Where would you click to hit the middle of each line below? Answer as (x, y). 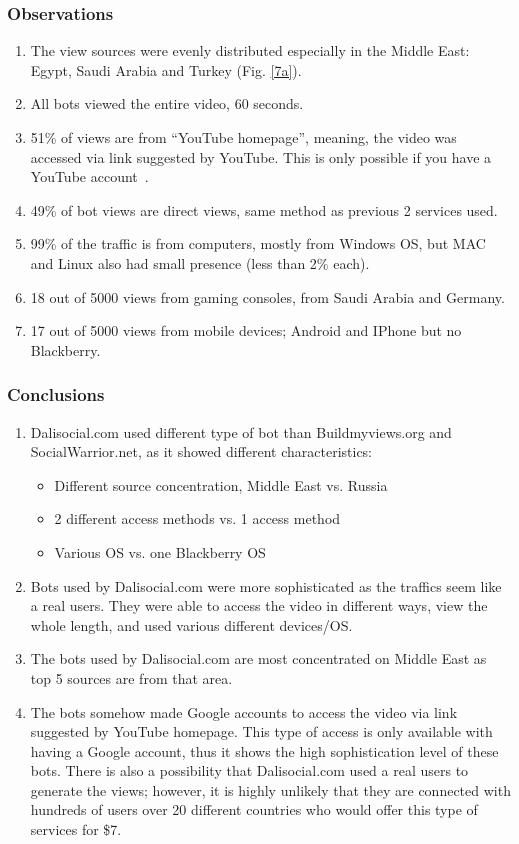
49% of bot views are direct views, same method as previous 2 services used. (264, 209)
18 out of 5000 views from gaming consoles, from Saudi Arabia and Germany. (267, 296)
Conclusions (56, 394)
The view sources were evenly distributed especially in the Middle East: (250, 50)
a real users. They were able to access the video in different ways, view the (259, 605)
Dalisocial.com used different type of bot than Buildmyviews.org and (241, 431)
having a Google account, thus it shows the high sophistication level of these (264, 750)
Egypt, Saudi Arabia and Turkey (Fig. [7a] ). (166, 69)
